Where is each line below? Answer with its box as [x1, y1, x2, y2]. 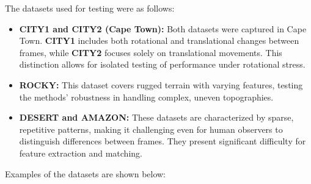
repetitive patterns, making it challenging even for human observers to [19, 122, 283, 135]
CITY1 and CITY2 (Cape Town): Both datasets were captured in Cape [19, 22, 307, 35]
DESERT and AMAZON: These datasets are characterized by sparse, [19, 111, 294, 124]
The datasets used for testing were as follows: [5, 2, 175, 14]
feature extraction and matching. [19, 146, 142, 159]
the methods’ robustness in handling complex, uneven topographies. [19, 90, 274, 103]
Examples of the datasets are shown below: [5, 167, 166, 180]
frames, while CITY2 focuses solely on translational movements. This [19, 46, 282, 58]
